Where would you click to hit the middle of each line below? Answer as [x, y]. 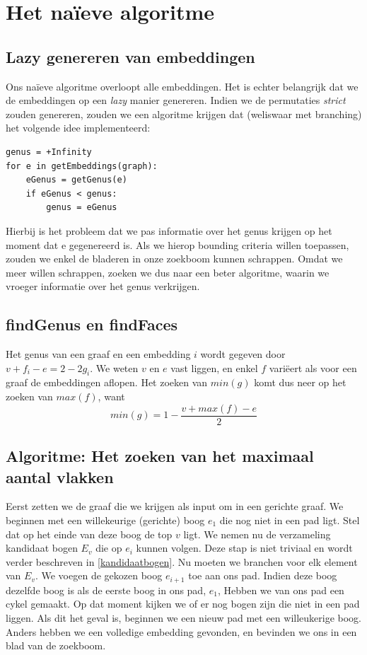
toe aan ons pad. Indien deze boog [263, 575]
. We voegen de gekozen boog [99, 575]
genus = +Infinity [49, 152]
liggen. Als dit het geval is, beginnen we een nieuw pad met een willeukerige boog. [183, 617]
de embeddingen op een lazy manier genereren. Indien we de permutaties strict [176, 100]
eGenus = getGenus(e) [76, 180]
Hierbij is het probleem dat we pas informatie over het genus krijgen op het [169, 230]
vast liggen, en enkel [214, 367]
